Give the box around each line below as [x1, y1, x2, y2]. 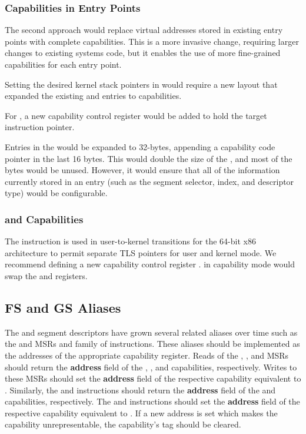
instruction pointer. [5, 121, 75, 133]
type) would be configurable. [5, 187, 108, 199]
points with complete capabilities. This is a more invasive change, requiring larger [5, 35, 299, 47]
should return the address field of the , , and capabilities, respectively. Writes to [5, 360, 297, 373]
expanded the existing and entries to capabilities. [5, 90, 182, 102]
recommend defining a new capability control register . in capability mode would [5, 258, 295, 270]
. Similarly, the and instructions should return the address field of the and [5, 383, 276, 396]
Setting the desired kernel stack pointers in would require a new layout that [5, 78, 278, 90]
